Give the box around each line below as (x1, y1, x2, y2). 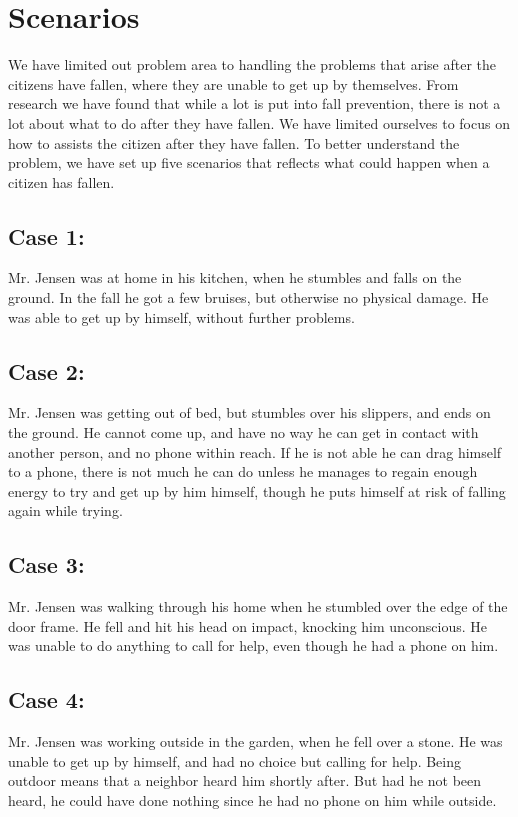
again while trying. (8, 500, 123, 521)
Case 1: (8, 220, 85, 251)
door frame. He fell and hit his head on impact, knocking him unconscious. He (8, 615, 488, 636)
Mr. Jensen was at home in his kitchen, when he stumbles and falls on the (8, 267, 462, 288)
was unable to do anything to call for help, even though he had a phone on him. (8, 635, 499, 656)
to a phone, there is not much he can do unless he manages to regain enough (8, 461, 478, 482)
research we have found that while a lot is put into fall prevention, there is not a (8, 93, 501, 114)
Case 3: (8, 549, 85, 580)
